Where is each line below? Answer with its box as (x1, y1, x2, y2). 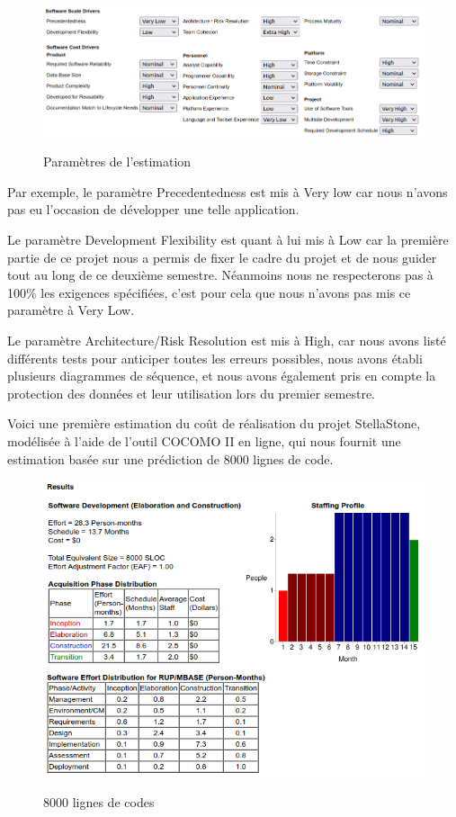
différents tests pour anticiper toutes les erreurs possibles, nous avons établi (7, 348, 423, 367)
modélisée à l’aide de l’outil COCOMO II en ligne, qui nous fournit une (7, 431, 401, 450)
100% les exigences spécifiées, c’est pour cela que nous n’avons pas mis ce (7, 283, 411, 301)
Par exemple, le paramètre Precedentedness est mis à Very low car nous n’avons (7, 182, 448, 201)
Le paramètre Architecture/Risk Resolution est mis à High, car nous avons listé (7, 331, 446, 349)
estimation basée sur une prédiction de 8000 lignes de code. (7, 449, 334, 468)
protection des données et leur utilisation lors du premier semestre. (7, 383, 376, 402)
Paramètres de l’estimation (43, 152, 192, 171)
